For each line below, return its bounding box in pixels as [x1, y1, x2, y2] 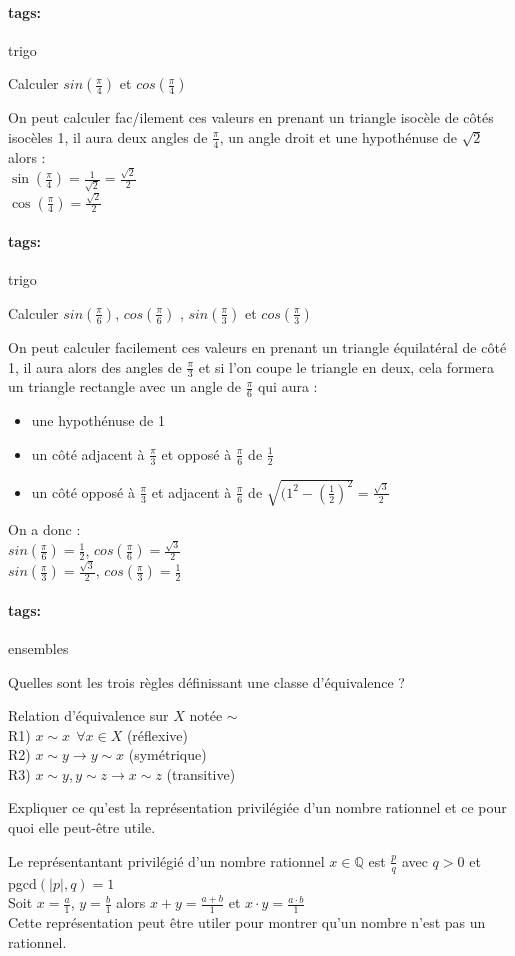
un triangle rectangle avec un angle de [8, 376, 242, 397]
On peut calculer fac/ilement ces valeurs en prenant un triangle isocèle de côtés [8, 107, 494, 128]
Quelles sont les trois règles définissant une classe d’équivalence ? [8, 671, 405, 692]
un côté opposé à [31, 481, 135, 502]
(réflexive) [126, 724, 189, 745]
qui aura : [257, 376, 318, 397]
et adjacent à [151, 481, 232, 502]
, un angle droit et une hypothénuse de [219, 126, 457, 147]
